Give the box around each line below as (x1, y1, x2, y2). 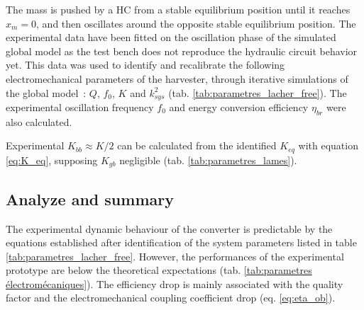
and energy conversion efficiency (169, 100, 309, 115)
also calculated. (6, 114, 72, 129)
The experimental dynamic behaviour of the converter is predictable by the (6, 221, 333, 236)
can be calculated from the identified (117, 138, 277, 153)
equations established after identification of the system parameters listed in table (6, 235, 357, 250)
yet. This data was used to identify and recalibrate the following (6, 57, 285, 72)
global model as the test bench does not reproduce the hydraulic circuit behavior (6, 43, 358, 58)
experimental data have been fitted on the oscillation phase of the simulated (6, 30, 336, 45)
